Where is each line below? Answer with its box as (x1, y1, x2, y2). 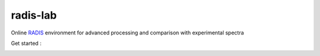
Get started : (11, 40, 41, 47)
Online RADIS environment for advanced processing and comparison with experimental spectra (11, 29, 244, 36)
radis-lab (11, 9, 57, 22)
